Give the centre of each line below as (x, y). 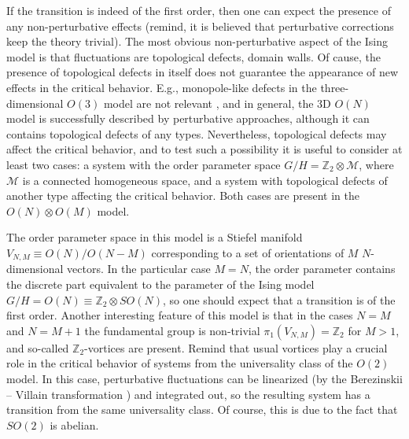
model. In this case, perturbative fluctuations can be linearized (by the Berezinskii (204, 378)
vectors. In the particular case (139, 269)
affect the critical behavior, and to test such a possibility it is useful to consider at (204, 149)
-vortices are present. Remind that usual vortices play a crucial (236, 347)
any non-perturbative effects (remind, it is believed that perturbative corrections (200, 26)
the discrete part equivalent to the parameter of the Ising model (160, 284)
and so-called (38, 347)
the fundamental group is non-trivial (172, 330)
